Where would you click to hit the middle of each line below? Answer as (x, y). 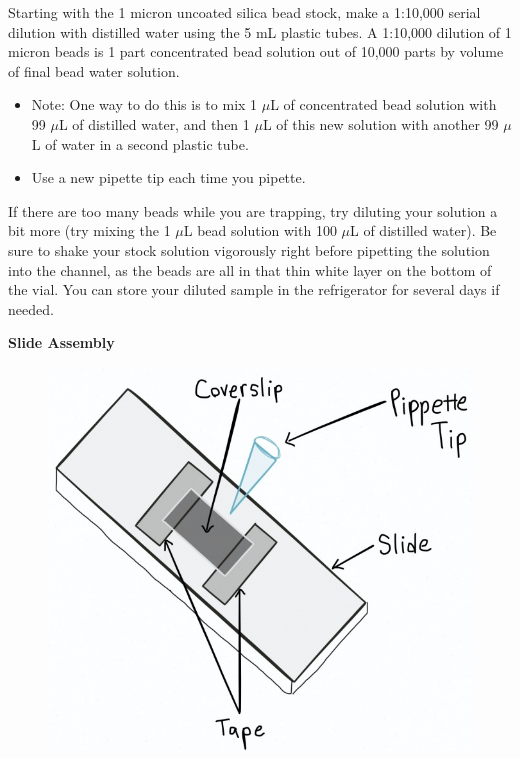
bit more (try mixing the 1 (89, 230)
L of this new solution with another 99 (380, 123)
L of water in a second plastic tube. (140, 143)
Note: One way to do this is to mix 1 (144, 104)
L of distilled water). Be (423, 230)
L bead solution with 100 (260, 230)
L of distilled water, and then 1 (154, 123)
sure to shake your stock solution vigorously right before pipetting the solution (249, 249)
